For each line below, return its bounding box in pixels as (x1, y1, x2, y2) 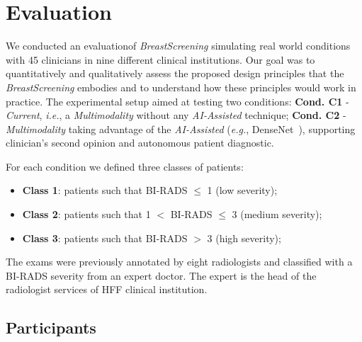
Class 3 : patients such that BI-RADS (22, 230, 188, 245)
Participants (6, 317, 96, 338)
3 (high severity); (207, 230, 281, 245)
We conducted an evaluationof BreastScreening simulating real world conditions (6, 38, 351, 53)
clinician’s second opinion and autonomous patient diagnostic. (6, 135, 274, 150)
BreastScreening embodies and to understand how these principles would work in (6, 79, 356, 94)
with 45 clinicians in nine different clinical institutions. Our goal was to (6, 52, 315, 67)
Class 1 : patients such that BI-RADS (22, 183, 188, 198)
